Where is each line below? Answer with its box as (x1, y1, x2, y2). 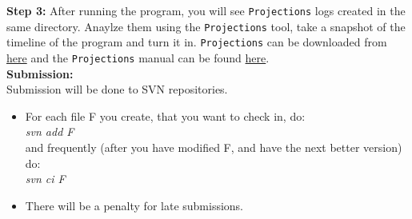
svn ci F (25, 170, 66, 187)
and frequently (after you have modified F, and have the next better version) (25, 139, 402, 155)
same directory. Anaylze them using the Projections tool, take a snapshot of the (6, 18, 406, 34)
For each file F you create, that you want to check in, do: (25, 107, 306, 124)
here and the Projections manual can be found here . (6, 49, 270, 66)
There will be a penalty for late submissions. (25, 197, 244, 213)
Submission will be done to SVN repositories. (6, 81, 228, 98)
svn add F (25, 123, 74, 140)
